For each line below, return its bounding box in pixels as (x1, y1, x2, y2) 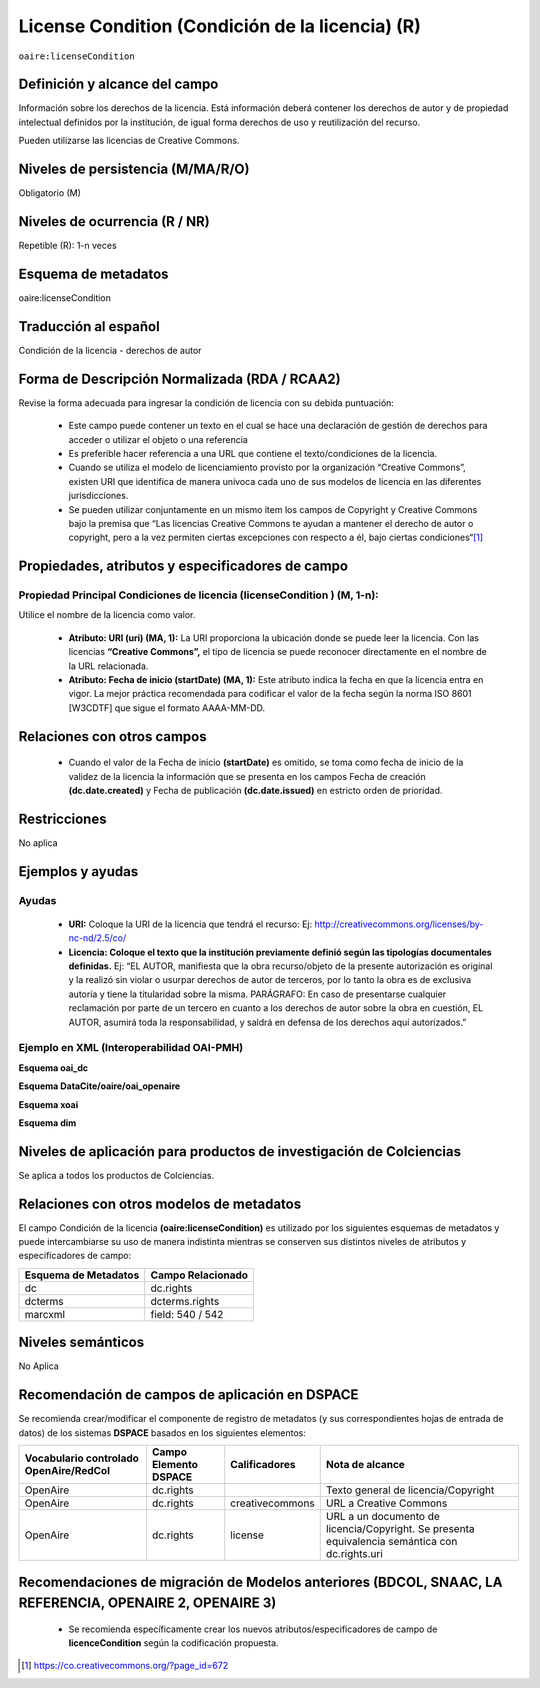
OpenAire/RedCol (24, 1464, 110, 1478)
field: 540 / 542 (150, 1307, 224, 1321)
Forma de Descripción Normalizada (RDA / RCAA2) (18, 370, 341, 387)
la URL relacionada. (68, 660, 149, 672)
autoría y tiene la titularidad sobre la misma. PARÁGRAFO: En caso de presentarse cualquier (68, 988, 447, 1000)
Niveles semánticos (18, 1334, 145, 1351)
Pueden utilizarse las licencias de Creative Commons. (18, 135, 240, 147)
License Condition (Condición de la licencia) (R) (18, 15, 422, 37)
